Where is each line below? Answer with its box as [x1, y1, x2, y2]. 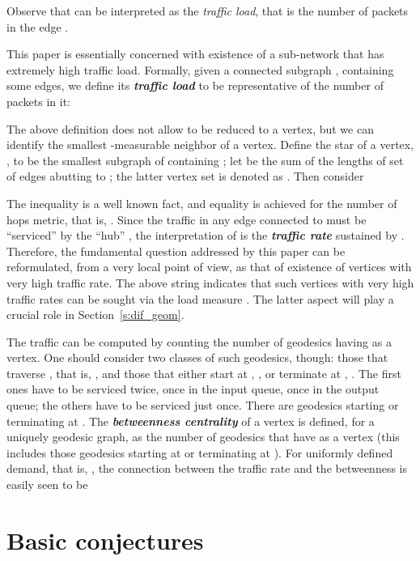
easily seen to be [6, 476, 88, 493]
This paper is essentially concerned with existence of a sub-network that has [6, 45, 384, 62]
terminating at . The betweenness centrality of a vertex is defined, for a [6, 412, 375, 429]
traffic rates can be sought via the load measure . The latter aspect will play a [6, 290, 394, 307]
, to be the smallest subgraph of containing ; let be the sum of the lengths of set [6, 151, 404, 168]
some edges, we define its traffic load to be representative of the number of [6, 77, 384, 94]
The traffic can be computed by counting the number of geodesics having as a [6, 333, 392, 350]
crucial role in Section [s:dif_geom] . [6, 306, 185, 323]
